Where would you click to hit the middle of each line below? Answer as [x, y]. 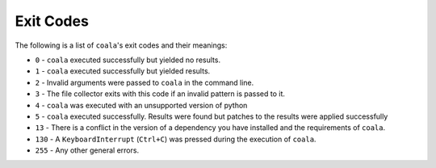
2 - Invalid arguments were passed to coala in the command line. [145, 82]
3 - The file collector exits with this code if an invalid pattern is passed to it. [160, 94]
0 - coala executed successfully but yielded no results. [128, 60]
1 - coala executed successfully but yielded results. [123, 71]
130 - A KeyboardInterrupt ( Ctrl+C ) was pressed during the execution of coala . [176, 139]
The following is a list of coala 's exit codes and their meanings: [121, 45]
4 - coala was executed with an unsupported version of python [141, 105]
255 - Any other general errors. [87, 150]
